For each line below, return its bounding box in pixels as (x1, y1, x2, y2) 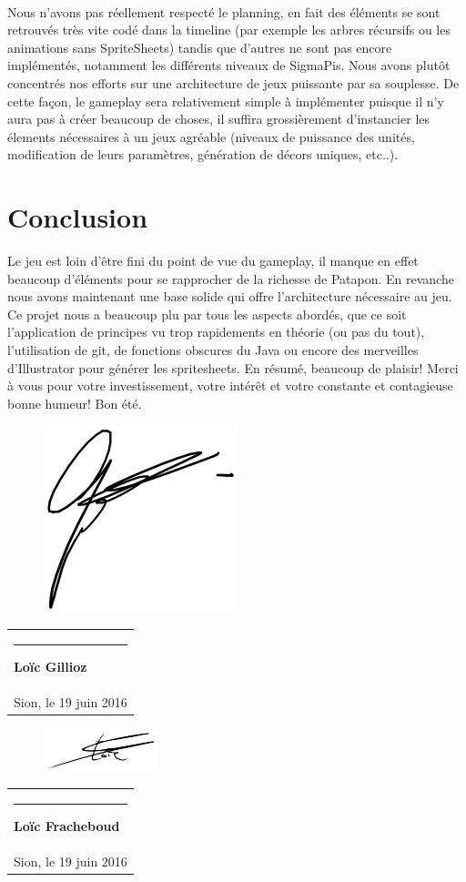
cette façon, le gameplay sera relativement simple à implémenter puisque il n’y (7, 91, 444, 110)
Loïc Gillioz (14, 656, 87, 675)
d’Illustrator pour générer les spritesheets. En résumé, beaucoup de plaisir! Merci (7, 358, 459, 377)
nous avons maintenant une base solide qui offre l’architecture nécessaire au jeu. (7, 287, 452, 306)
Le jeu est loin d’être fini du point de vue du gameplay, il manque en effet (7, 251, 419, 270)
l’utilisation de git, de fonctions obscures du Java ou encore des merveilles (7, 340, 419, 360)
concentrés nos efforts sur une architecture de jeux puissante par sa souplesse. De (7, 73, 460, 92)
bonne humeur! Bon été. (7, 393, 142, 412)
